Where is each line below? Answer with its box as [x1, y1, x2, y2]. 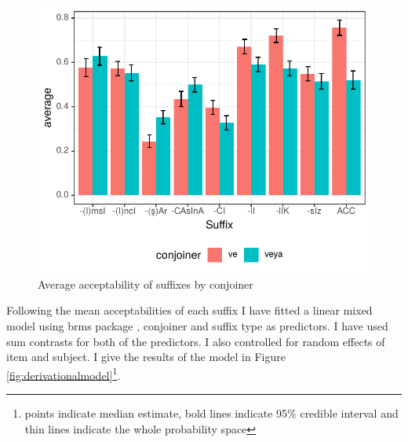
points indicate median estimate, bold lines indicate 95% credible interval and [24, 405, 399, 421]
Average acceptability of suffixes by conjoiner [38, 275, 253, 292]
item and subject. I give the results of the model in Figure [6, 348, 286, 365]
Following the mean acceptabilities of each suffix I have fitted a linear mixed [6, 302, 373, 319]
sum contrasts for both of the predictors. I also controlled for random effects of [6, 333, 385, 349]
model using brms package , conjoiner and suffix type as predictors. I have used [6, 317, 388, 333]
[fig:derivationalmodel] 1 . [6, 364, 121, 383]
